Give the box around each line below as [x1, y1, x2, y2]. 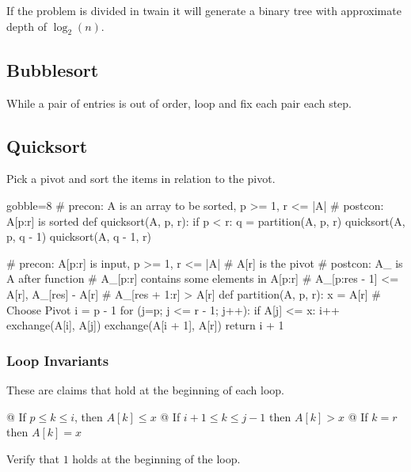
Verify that [6, 450, 59, 466]
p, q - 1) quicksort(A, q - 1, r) [6, 228, 151, 245]
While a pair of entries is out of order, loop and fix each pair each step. [6, 94, 352, 111]
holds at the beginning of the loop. [72, 450, 241, 466]
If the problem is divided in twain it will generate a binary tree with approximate [6, 2, 401, 18]
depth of [6, 17, 47, 34]
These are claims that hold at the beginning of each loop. [6, 381, 284, 398]
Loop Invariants [6, 350, 109, 370]
